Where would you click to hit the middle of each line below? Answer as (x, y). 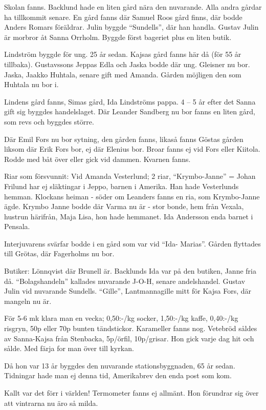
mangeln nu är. (28, 301)
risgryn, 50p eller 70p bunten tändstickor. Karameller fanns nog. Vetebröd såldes (131, 328)
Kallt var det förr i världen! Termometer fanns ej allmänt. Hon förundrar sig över (131, 393)
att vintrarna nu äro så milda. (51, 403)
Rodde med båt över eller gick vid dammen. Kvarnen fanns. (97, 159)
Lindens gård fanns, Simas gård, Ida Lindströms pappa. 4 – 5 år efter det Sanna (130, 101)
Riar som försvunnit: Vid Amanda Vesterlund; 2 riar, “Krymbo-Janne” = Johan (130, 176)
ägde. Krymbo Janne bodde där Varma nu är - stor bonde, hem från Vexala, (124, 206)
